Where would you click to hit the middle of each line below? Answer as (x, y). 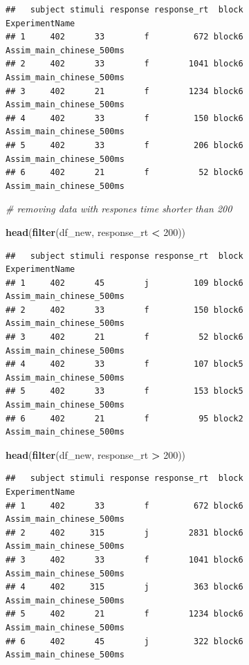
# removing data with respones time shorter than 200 (119, 209)
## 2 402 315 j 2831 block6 (124, 532)
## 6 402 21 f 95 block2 (124, 418)
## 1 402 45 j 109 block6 (124, 283)
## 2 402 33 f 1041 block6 (124, 64)
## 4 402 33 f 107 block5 (124, 364)
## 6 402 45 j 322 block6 (124, 641)
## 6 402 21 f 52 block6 (124, 173)
